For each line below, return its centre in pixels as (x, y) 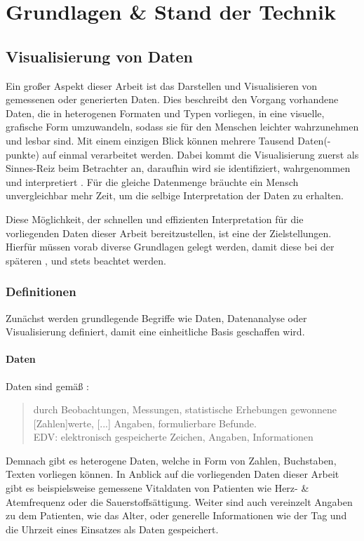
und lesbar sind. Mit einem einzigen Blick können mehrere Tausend (150, 140)
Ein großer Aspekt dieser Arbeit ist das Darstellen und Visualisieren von (162, 85)
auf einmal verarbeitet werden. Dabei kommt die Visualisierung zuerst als (201, 154)
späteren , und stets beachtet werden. (86, 260)
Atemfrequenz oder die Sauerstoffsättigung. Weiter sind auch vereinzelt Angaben (179, 501)
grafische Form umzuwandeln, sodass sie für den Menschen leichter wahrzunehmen (182, 127)
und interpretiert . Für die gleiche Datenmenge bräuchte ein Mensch (152, 181)
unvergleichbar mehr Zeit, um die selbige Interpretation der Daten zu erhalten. (175, 195)
